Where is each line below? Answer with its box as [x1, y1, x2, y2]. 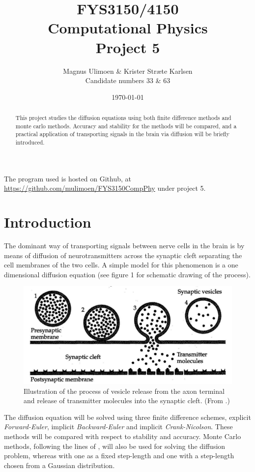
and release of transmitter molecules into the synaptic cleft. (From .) [24, 395, 230, 406]
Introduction [4, 212, 91, 232]
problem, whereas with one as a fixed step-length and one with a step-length [4, 450, 234, 461]
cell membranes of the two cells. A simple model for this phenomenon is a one [4, 260, 238, 270]
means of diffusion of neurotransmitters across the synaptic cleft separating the [4, 250, 242, 260]
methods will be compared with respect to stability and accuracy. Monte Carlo [4, 431, 241, 441]
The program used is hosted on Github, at [4, 173, 132, 183]
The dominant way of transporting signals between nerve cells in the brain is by [4, 240, 245, 251]
